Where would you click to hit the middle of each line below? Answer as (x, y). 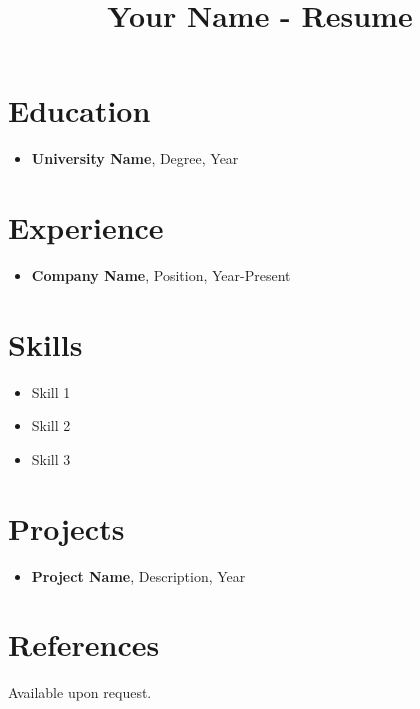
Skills (45, 343)
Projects (66, 527)
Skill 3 (51, 458)
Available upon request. (80, 692)
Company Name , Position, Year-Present (161, 275)
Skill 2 (51, 425)
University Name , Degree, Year (135, 158)
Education (79, 110)
